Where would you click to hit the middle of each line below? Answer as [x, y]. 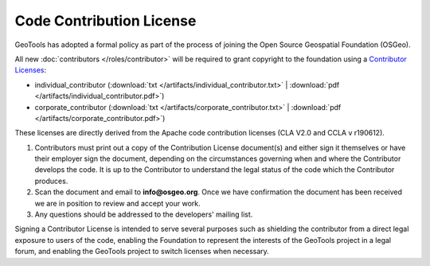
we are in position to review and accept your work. [117, 203]
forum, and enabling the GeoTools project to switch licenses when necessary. [142, 252]
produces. [51, 181]
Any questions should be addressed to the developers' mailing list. [144, 214]
